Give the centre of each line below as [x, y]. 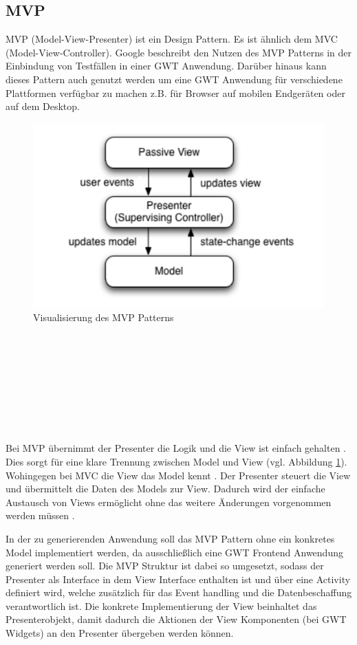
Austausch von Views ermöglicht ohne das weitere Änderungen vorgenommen [169, 502]
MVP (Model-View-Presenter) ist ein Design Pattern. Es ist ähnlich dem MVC [172, 39]
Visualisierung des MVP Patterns [104, 317]
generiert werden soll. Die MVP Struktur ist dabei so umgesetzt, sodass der [165, 566]
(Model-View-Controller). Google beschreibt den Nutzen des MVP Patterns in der [178, 52]
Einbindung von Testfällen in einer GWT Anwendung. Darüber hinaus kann [166, 66]
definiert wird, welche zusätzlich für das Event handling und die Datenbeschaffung [179, 592]
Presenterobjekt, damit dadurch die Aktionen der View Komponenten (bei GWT [176, 619]
